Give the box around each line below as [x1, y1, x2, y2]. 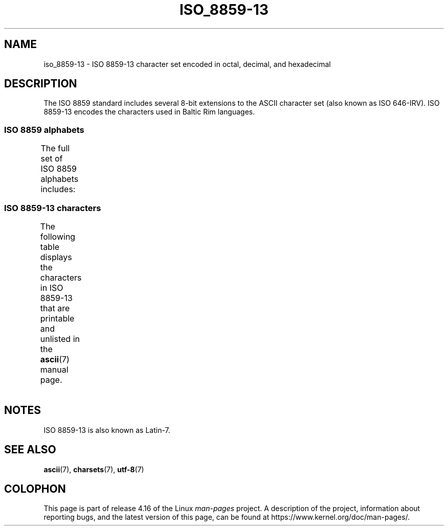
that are [40, 303, 70, 313]
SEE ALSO [4, 443, 56, 456]
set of [40, 153, 63, 164]
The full [40, 143, 70, 154]
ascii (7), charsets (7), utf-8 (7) [43, 465, 144, 474]
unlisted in [40, 333, 80, 344]
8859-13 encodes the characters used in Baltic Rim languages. [43, 107, 255, 117]
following [40, 231, 76, 242]
